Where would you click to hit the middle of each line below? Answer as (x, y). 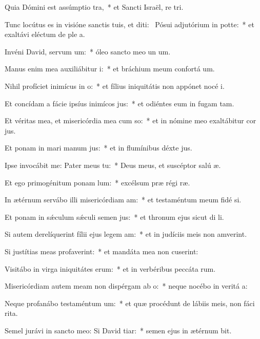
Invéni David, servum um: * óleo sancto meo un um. (88, 51)
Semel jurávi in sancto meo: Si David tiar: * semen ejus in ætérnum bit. (118, 330)
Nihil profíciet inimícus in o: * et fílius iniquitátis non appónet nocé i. (115, 86)
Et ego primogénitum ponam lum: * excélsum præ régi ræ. (97, 182)
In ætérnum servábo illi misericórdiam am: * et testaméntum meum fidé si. (123, 200)
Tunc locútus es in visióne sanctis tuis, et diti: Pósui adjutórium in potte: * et (129, 24)
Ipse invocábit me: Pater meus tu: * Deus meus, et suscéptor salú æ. (113, 165)
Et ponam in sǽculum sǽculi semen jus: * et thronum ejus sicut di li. (114, 216)
